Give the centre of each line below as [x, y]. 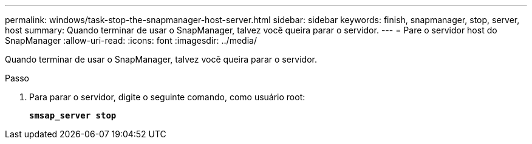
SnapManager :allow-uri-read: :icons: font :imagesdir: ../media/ [131, 40]
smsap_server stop [73, 115]
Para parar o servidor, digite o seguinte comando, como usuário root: [167, 97]
